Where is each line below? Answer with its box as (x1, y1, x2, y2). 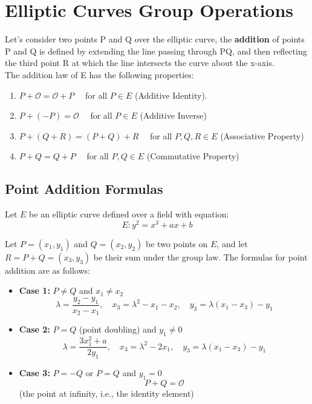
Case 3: (19, 366, 50, 379)
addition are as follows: (5, 263, 90, 276)
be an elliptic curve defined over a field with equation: (29, 208, 229, 220)
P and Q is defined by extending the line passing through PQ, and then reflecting (5, 44, 307, 57)
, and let (216, 237, 248, 250)
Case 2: (19, 323, 50, 336)
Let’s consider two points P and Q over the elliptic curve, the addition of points (5, 33, 305, 45)
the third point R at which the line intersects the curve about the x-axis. (5, 56, 275, 69)
